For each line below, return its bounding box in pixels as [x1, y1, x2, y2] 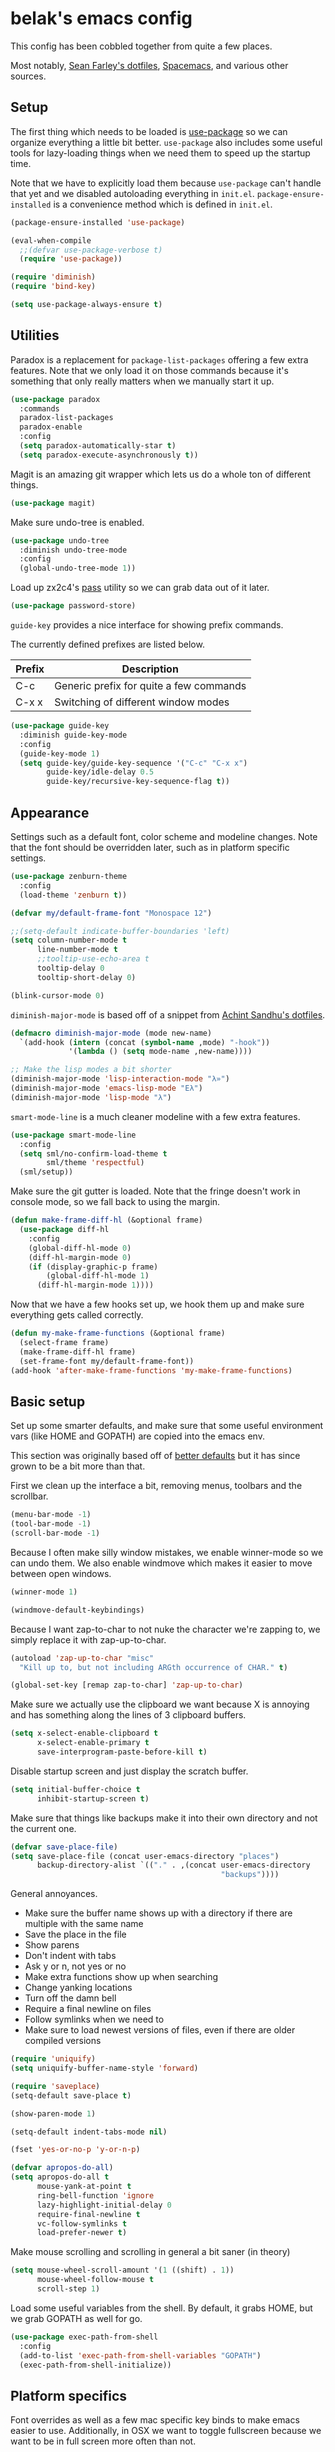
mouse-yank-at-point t [36, 2182, 132, 2192]
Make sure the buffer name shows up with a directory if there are [24, 1907, 293, 1919]
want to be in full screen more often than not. [10, 2435, 197, 2447]
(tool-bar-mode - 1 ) [10, 1519, 92, 1529]
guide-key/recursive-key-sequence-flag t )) [46, 777, 230, 787]
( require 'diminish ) [10, 272, 97, 282]
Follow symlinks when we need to [24, 2013, 165, 2026]
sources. [10, 70, 47, 82]
